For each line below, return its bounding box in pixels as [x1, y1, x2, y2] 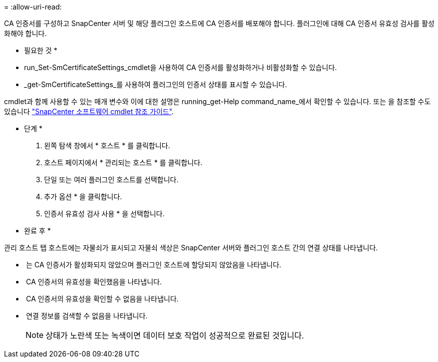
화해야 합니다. [4, 29, 47, 38]
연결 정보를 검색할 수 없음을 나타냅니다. [26, 311, 148, 320]
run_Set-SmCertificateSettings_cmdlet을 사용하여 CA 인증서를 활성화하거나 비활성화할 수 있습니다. [24, 63, 337, 72]
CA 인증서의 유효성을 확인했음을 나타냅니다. [26, 277, 162, 286]
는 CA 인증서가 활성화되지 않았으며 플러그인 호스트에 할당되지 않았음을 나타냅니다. [26, 260, 281, 269]
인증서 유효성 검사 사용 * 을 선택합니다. [44, 209, 165, 218]
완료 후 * [24, 226, 51, 235]
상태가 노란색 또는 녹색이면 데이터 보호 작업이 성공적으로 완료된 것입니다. [46, 330, 304, 340]
